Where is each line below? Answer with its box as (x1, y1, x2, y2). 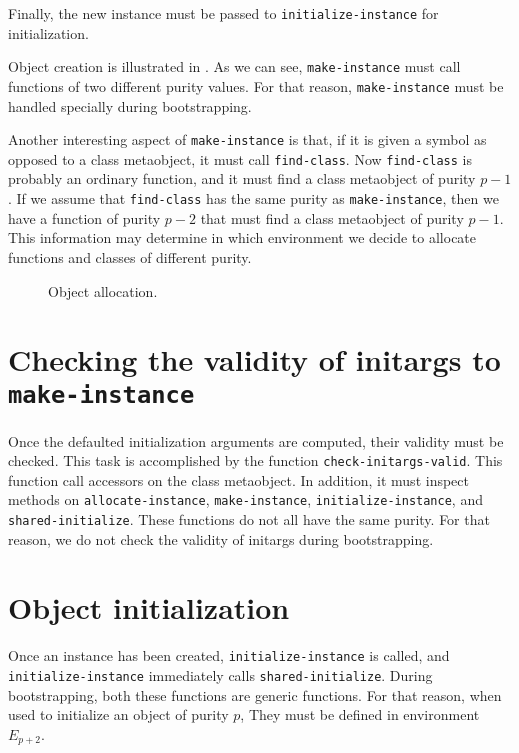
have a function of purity (8, 207, 161, 228)
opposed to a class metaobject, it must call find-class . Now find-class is (8, 148, 472, 169)
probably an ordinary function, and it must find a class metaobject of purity (8, 168, 476, 189)
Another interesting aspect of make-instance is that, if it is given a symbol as (8, 129, 487, 150)
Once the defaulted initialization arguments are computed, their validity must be (8, 430, 504, 451)
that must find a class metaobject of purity (200, 207, 464, 228)
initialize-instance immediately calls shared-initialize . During (8, 665, 433, 686)
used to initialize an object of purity (8, 704, 229, 725)
